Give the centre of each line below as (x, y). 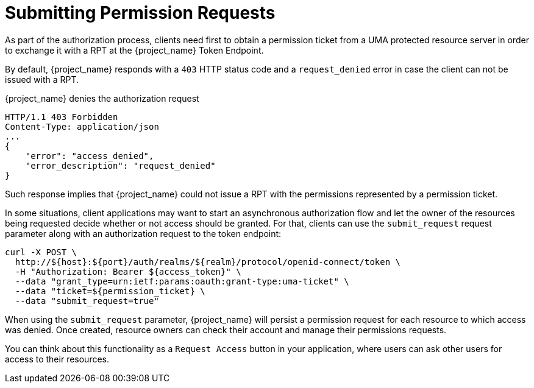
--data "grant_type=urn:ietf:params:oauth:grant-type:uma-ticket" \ (182, 281)
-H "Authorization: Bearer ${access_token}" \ (128, 271)
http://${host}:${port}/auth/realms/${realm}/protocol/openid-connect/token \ (208, 262)
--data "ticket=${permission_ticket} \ (110, 291)
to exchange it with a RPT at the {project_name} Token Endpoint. (134, 50)
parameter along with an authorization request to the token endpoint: (143, 233)
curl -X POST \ (41, 252)
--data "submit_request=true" (87, 301)
